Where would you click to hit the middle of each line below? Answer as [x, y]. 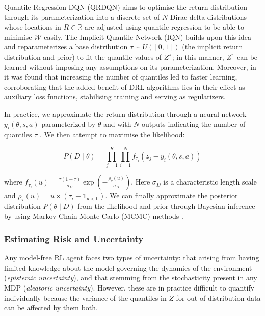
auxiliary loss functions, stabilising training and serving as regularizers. [115, 97]
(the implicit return [213, 47]
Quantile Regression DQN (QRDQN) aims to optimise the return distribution [126, 7]
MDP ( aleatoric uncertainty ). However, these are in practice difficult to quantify [129, 288]
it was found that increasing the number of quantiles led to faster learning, [121, 77]
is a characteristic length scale [210, 182]
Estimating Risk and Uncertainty [74, 238]
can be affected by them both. [51, 308]
